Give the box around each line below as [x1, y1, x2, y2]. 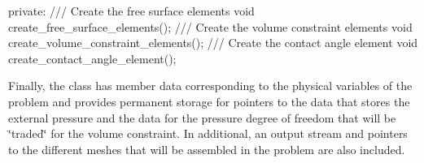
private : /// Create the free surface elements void [8, 2, 255, 19]
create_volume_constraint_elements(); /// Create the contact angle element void [8, 34, 418, 51]
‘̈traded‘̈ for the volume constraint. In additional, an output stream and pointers [8, 125, 408, 142]
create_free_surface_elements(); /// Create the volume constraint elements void [8, 18, 413, 35]
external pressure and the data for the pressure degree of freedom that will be [8, 109, 396, 126]
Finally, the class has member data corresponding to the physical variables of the [8, 77, 413, 94]
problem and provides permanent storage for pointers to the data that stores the [8, 92, 410, 109]
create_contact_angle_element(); [8, 49, 177, 66]
